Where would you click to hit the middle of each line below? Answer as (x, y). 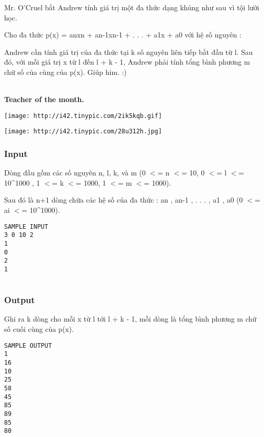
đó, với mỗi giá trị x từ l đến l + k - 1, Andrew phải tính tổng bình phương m (127, 62)
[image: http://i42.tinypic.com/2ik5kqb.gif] (83, 116)
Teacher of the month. (44, 99)
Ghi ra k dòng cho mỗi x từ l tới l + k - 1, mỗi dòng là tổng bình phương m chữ (130, 319)
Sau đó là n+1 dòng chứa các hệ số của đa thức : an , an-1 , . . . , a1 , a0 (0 (124, 200)
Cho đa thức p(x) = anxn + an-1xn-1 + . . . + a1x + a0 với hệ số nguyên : (123, 35)
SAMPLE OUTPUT (28, 345)
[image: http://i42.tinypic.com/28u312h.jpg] (83, 132)
